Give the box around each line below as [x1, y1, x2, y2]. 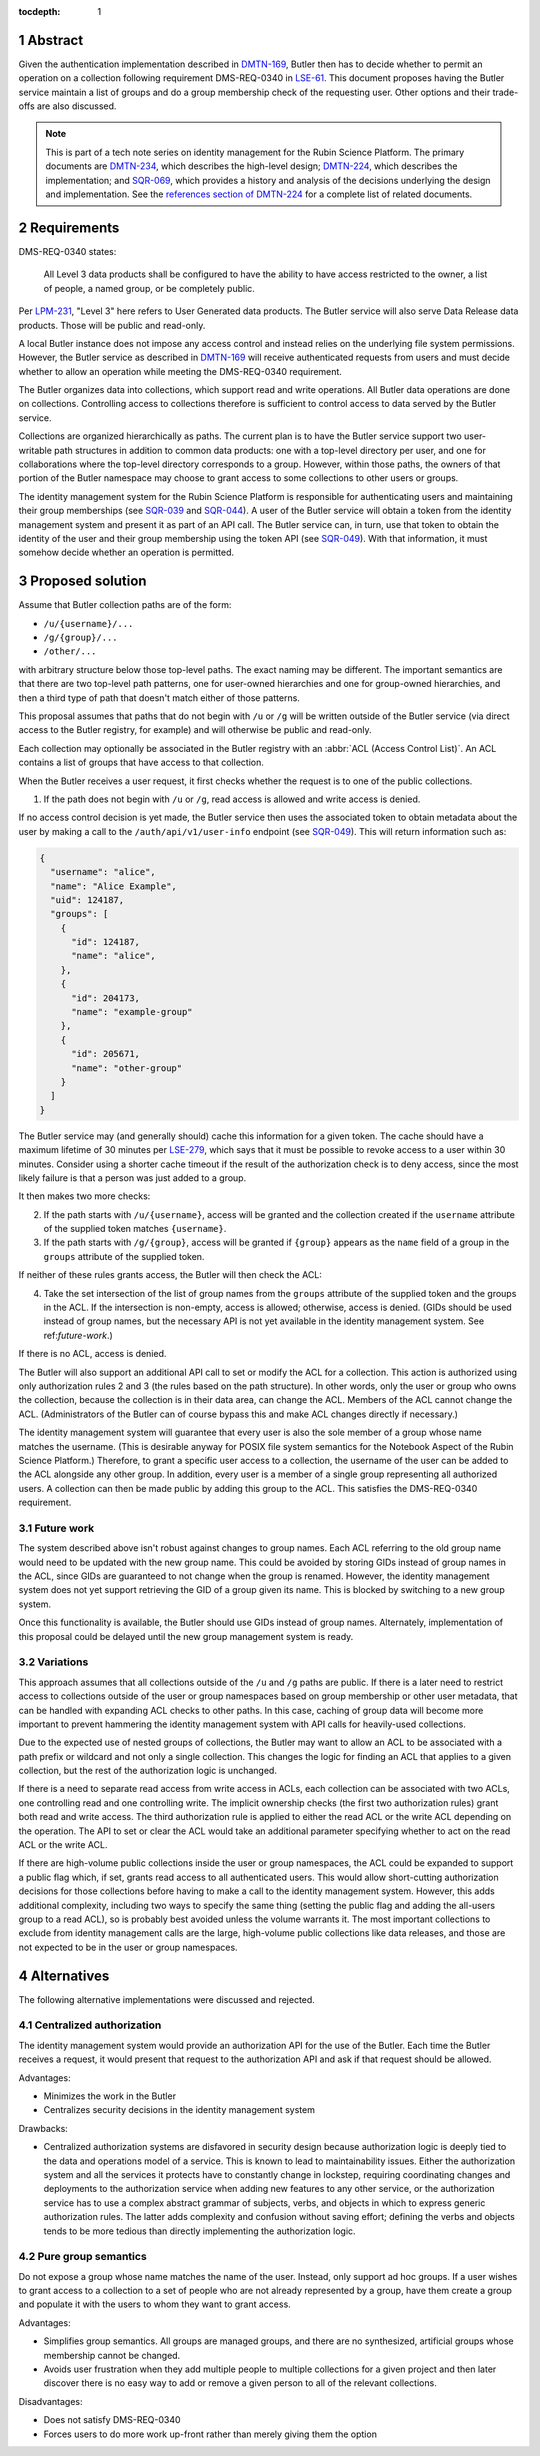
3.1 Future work [18, 1521, 95, 1535]
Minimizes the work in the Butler [43, 2090, 177, 2102]
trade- [492, 86, 519, 98]
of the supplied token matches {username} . [43, 1223, 227, 1235]
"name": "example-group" [71, 1006, 194, 1018]
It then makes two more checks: [18, 1190, 151, 1202]
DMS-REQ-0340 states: [18, 245, 117, 257]
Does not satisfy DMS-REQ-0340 [43, 2414, 181, 2426]
